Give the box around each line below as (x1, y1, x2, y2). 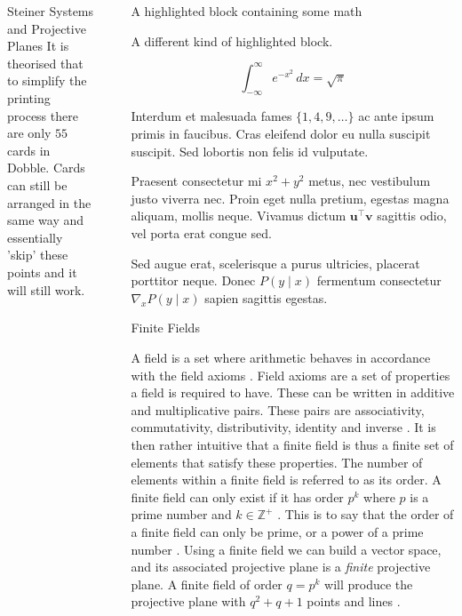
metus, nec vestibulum (308, 172, 431, 190)
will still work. (7, 280, 85, 299)
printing (7, 88, 51, 107)
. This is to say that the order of (277, 505, 454, 524)
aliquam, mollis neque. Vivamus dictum (131, 206, 346, 225)
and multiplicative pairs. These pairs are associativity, (131, 400, 425, 419)
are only (7, 124, 52, 142)
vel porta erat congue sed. (131, 224, 272, 243)
